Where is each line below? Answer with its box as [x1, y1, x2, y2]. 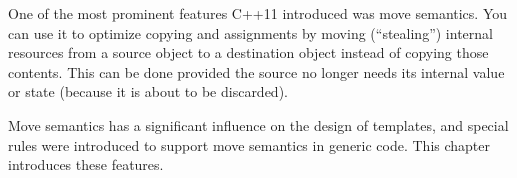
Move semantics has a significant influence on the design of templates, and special [8, 114, 509, 135]
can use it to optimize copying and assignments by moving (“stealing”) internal [8, 22, 493, 43]
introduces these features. [8, 154, 164, 175]
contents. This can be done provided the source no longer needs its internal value [8, 61, 505, 82]
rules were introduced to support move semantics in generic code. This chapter [8, 134, 491, 155]
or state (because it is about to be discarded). [8, 81, 288, 102]
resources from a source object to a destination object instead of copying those [8, 42, 489, 63]
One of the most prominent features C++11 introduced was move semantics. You [8, 3, 508, 23]
